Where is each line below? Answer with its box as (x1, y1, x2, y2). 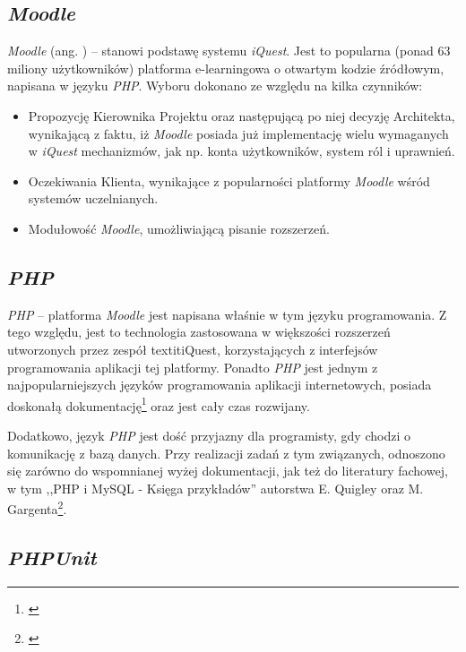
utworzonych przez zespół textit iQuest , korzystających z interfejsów (7, 339, 378, 358)
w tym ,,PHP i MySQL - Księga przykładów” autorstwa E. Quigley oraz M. (7, 478, 424, 497)
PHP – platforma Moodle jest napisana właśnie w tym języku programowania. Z (7, 305, 447, 323)
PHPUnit (7, 543, 97, 570)
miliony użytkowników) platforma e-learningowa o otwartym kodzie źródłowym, (7, 58, 444, 77)
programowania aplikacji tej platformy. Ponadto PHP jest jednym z (7, 357, 378, 376)
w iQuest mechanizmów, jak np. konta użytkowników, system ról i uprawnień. (28, 142, 455, 160)
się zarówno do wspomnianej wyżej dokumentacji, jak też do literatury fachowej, (7, 461, 448, 480)
